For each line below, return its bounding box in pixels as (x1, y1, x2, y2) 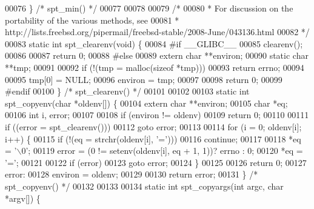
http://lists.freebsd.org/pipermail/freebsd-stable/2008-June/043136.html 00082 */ (5, 25, 310, 38)
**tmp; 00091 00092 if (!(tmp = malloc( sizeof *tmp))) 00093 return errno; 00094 (5, 61, 304, 73)
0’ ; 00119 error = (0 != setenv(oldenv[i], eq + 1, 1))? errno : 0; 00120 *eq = (21, 144, 303, 157)
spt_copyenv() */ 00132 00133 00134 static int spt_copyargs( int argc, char (5, 179, 284, 192)
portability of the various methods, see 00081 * (5, 13, 179, 26)
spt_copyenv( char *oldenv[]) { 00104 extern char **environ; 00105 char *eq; (5, 96, 288, 109)
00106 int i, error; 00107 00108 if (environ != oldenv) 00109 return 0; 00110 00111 (5, 108, 309, 121)
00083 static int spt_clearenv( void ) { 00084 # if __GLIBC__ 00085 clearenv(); (5, 37, 303, 50)
